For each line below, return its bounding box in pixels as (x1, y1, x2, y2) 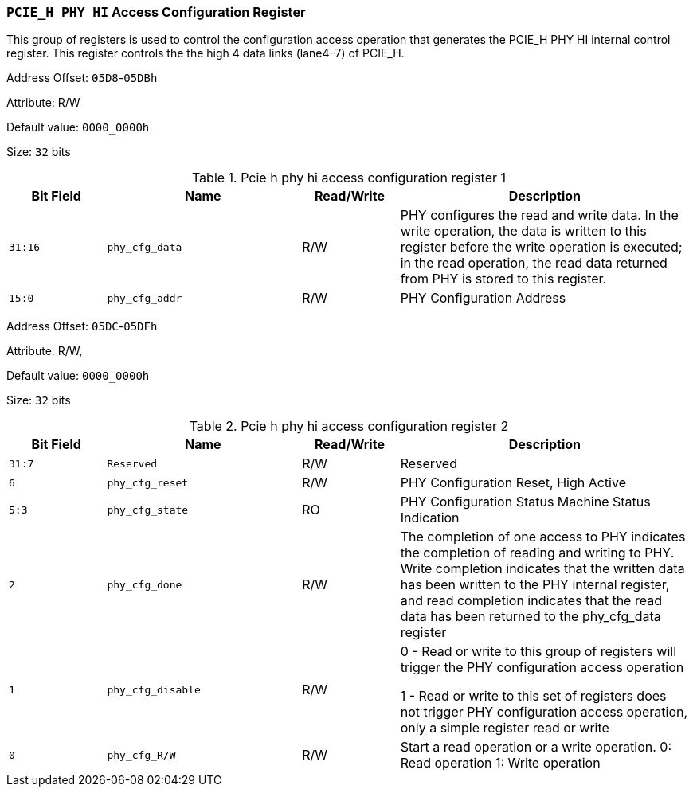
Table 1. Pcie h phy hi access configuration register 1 (191, 170, 507, 186)
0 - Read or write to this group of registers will (400, 643, 677, 660)
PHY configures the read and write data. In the (400, 207, 679, 224)
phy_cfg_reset (107, 476, 189, 489)
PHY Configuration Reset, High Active (400, 475, 626, 491)
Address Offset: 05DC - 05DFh (6, 319, 158, 334)
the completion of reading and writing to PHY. (400, 545, 675, 561)
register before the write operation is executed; (400, 239, 683, 256)
